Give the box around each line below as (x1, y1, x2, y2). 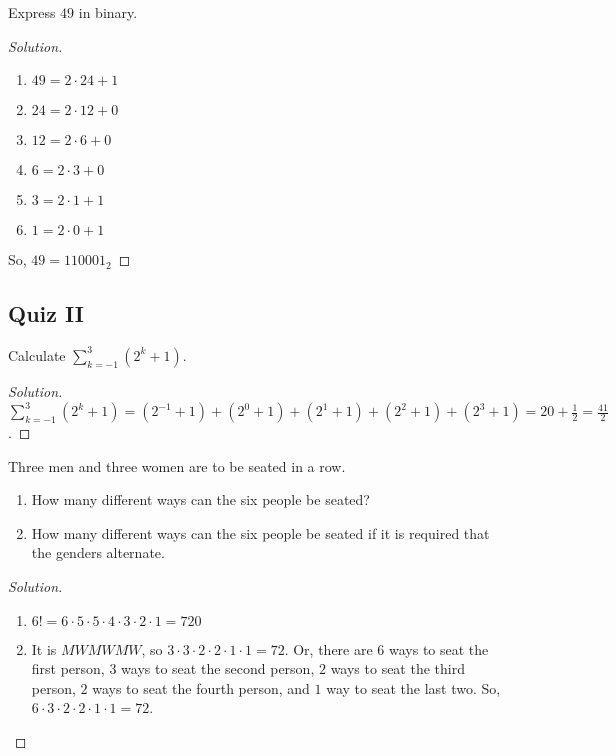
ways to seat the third (330, 658, 465, 679)
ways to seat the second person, (121, 658, 315, 679)
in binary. (78, 2, 138, 22)
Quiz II (8, 298, 85, 329)
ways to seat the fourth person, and (92, 677, 310, 698)
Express (8, 2, 56, 22)
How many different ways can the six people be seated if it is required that (31, 522, 490, 543)
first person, (31, 658, 105, 679)
